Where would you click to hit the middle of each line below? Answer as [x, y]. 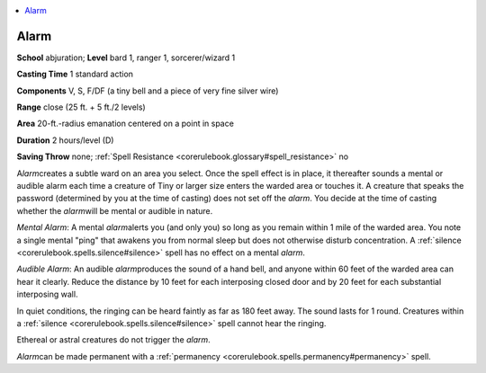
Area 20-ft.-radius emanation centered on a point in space [125, 124]
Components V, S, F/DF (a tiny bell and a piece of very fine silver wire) [148, 91]
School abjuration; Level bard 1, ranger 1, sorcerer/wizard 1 [126, 58]
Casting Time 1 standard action [75, 74]
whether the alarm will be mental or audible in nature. [115, 210]
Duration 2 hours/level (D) [65, 140]
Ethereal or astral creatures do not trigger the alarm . [113, 340]
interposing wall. [47, 294]
